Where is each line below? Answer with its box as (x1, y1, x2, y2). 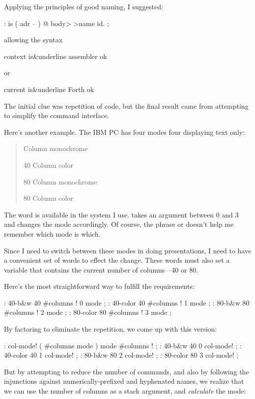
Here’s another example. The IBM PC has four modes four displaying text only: (4, 126, 245, 137)
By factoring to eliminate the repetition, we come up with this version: (4, 324, 217, 334)
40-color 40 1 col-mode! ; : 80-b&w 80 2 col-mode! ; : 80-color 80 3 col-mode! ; (4, 350, 239, 360)
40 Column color (23, 159, 73, 170)
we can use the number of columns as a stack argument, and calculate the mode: (4, 386, 246, 396)
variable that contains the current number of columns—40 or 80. (4, 264, 198, 275)
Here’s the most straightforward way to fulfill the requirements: (4, 281, 195, 291)
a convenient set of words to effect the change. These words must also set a (4, 255, 230, 265)
